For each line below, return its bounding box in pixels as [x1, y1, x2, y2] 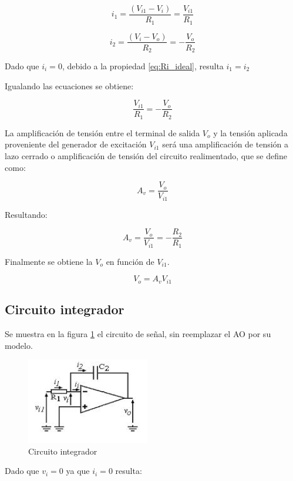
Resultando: [5, 208, 48, 220]
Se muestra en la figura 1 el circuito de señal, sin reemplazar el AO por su [5, 327, 271, 339]
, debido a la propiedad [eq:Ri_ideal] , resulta [62, 60, 224, 72]
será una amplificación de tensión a [162, 138, 289, 150]
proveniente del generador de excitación [5, 138, 147, 150]
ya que [66, 465, 90, 477]
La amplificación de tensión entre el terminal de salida [5, 126, 200, 139]
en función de [106, 255, 154, 267]
